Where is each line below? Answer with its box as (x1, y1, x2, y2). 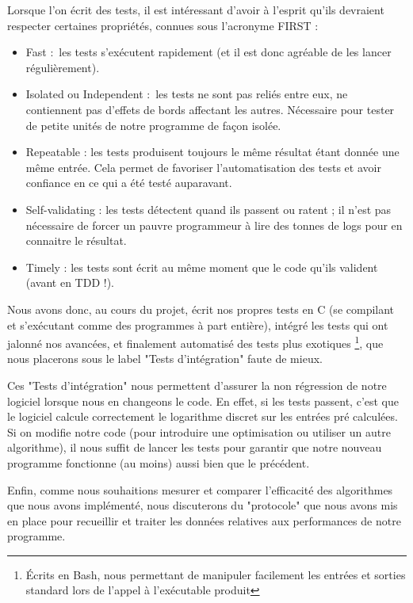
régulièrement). (25, 59, 100, 75)
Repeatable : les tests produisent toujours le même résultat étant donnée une (25, 143, 400, 160)
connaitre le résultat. (25, 232, 127, 249)
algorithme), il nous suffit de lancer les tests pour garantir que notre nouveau (7, 439, 382, 456)
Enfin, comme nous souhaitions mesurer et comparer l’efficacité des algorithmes (7, 481, 393, 498)
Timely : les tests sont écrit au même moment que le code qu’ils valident (25, 258, 378, 275)
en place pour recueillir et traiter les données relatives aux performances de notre (7, 512, 401, 529)
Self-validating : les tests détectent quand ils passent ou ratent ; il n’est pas (25, 200, 392, 217)
